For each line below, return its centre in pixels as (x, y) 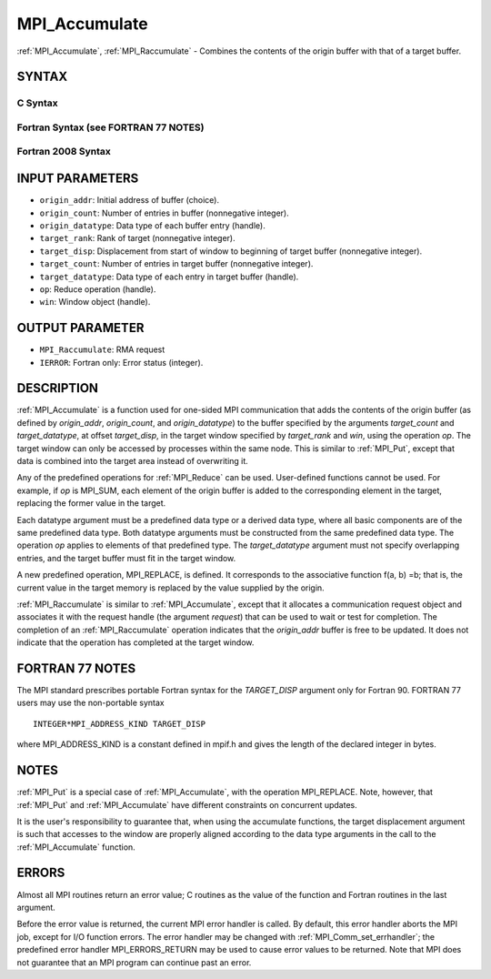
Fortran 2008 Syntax (64, 152)
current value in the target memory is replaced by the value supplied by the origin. (170, 588)
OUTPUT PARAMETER (80, 328)
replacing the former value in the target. (91, 503)
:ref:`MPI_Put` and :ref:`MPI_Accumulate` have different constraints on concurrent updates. (187, 804)
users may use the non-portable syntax (90, 703)
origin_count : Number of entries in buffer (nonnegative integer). (165, 213)
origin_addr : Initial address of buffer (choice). (130, 200)
